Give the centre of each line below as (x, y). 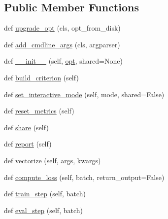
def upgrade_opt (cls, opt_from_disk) (62, 28)
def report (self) (28, 144)
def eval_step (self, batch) (43, 210)
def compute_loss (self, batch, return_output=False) (84, 177)
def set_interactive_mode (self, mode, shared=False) (84, 94)
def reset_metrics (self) (39, 111)
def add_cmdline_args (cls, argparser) (62, 44)
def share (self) (26, 127)
